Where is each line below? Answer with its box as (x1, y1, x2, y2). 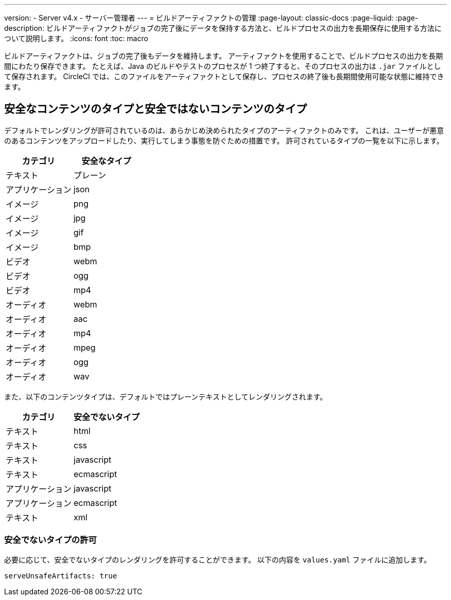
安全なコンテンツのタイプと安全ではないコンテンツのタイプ (4, 102, 307, 116)
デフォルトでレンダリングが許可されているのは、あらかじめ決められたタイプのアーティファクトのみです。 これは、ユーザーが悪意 (4, 125, 444, 135)
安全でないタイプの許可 (4, 535, 97, 546)
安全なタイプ (81, 155, 131, 166)
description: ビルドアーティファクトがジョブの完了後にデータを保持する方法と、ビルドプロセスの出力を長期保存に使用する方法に (4, 24, 442, 32)
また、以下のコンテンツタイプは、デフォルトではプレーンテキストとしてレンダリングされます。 (4, 392, 327, 401)
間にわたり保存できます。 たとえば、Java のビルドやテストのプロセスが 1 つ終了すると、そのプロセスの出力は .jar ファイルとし (4, 62, 441, 70)
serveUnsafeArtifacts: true (4, 571, 117, 580)
